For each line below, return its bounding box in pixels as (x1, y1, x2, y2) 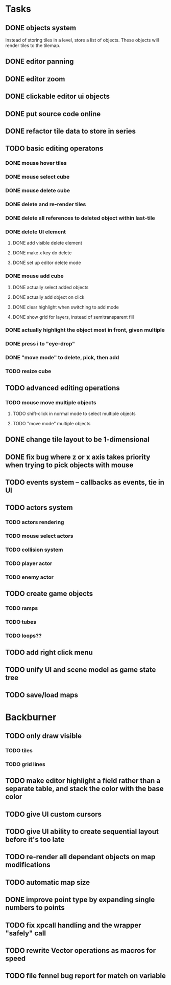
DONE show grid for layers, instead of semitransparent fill (12, 314, 134, 320)
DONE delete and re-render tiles (5, 201, 86, 208)
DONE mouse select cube (5, 173, 70, 181)
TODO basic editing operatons (5, 144, 104, 153)
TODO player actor (5, 560, 53, 567)
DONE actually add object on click (12, 294, 85, 300)
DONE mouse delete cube (5, 187, 70, 194)
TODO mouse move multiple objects (5, 399, 96, 406)
